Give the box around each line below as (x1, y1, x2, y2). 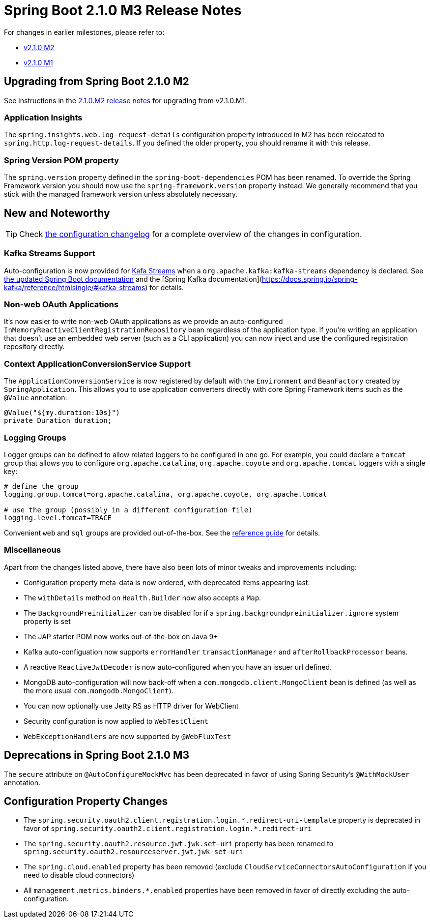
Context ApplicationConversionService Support (4, 358, 191, 369)
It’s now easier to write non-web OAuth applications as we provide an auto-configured (4, 317, 283, 326)
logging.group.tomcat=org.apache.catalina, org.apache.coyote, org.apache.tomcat (4, 490, 327, 498)
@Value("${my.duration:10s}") (4, 409, 120, 417)
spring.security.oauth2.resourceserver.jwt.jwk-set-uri (24, 848, 243, 856)
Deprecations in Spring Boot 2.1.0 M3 (4, 749, 190, 762)
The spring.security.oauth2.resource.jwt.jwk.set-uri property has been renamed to (24, 839, 334, 848)
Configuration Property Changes (4, 795, 168, 807)
